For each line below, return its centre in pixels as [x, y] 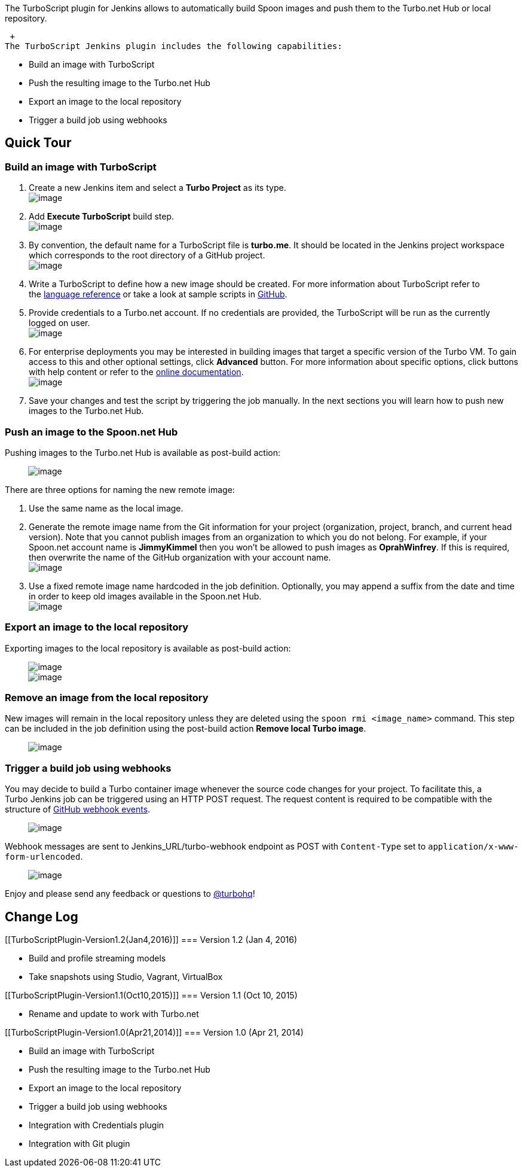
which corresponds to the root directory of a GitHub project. [147, 255]
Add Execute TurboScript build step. [101, 217]
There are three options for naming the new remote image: [120, 489]
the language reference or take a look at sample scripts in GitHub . [158, 294]
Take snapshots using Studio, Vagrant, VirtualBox [126, 977]
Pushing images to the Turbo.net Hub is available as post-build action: [143, 452]
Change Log [42, 917]
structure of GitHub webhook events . [78, 809]
